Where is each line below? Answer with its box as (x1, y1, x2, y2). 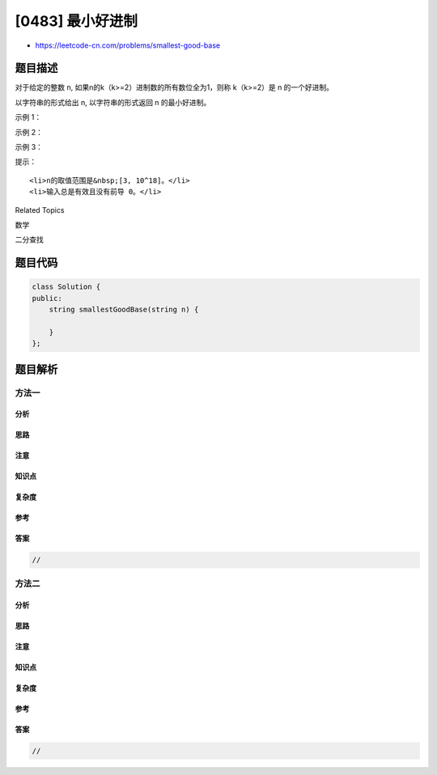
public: (32, 294, 62, 303)
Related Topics (15, 205, 65, 214)
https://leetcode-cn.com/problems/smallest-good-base (35, 40, 221, 50)
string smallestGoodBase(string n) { (49, 305, 199, 315)
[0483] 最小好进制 (15, 12, 138, 30)
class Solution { (32, 282, 101, 291)
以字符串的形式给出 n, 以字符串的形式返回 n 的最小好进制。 (15, 97, 211, 107)
